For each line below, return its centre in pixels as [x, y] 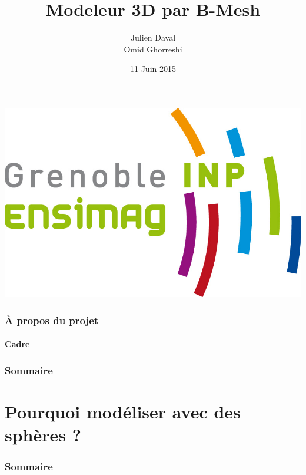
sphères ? [43, 435]
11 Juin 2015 [153, 69]
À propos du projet [52, 320]
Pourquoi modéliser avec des [123, 411]
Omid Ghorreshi [153, 49]
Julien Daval [153, 37]
